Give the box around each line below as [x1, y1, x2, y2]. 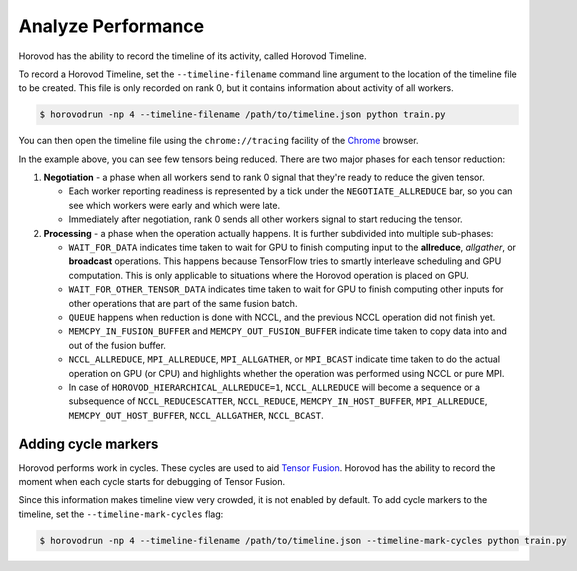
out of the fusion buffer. [68, 339, 167, 351]
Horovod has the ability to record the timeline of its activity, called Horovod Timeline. [18, 50, 367, 62]
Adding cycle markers [18, 435, 159, 452]
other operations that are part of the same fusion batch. [68, 297, 298, 309]
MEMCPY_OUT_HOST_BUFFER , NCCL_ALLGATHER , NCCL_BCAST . [68, 409, 324, 421]
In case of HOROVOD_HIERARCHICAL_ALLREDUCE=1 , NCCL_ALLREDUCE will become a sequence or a [68, 381, 480, 393]
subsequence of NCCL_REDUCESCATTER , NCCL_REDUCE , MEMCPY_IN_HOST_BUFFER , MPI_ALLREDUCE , [68, 395, 488, 407]
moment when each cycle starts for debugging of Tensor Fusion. [18, 476, 286, 488]
